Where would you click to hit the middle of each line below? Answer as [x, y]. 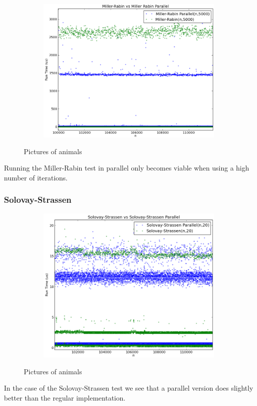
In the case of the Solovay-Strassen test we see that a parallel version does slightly [129, 388]
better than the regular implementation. [65, 398]
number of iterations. [36, 177]
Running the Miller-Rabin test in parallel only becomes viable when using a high [127, 168]
